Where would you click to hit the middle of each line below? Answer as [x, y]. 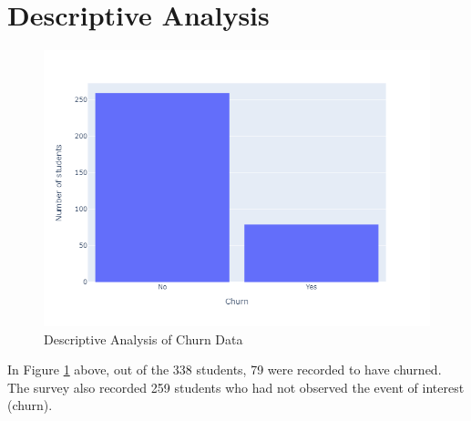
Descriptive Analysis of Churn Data [143, 339]
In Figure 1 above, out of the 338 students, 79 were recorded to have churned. [225, 370]
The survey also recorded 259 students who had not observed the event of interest [236, 387]
